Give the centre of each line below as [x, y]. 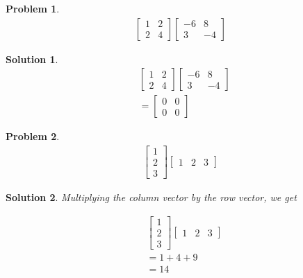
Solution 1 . [32, 59]
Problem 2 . [33, 136]
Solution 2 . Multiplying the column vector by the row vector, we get [151, 197]
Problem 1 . [33, 8]
